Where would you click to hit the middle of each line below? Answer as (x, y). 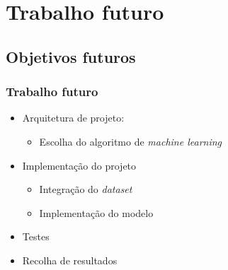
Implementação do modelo (96, 212)
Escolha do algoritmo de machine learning (131, 141)
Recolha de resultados (70, 260)
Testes (36, 236)
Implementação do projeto (79, 165)
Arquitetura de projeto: (73, 118)
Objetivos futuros (71, 56)
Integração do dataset (86, 189)
